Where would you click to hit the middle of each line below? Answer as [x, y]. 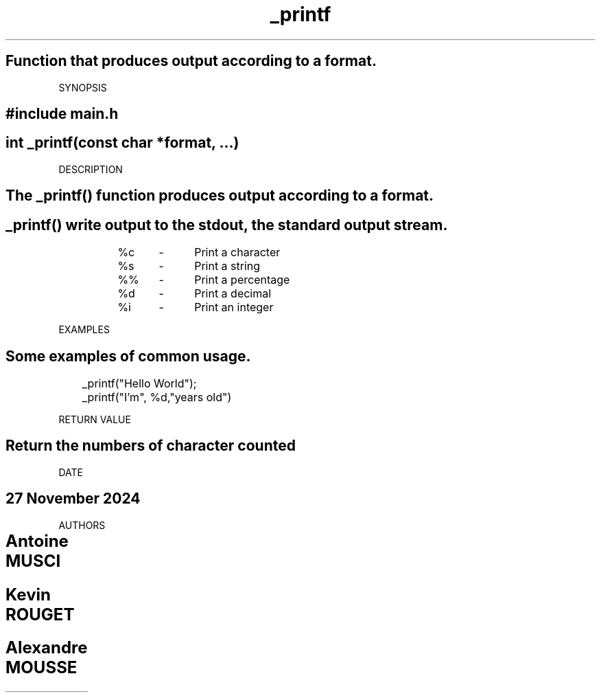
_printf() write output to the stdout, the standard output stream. [227, 225]
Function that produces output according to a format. [191, 61]
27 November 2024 [73, 499]
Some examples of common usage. [128, 356]
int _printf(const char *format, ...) [122, 143]
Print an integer [234, 307]
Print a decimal [233, 294]
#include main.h [62, 114]
